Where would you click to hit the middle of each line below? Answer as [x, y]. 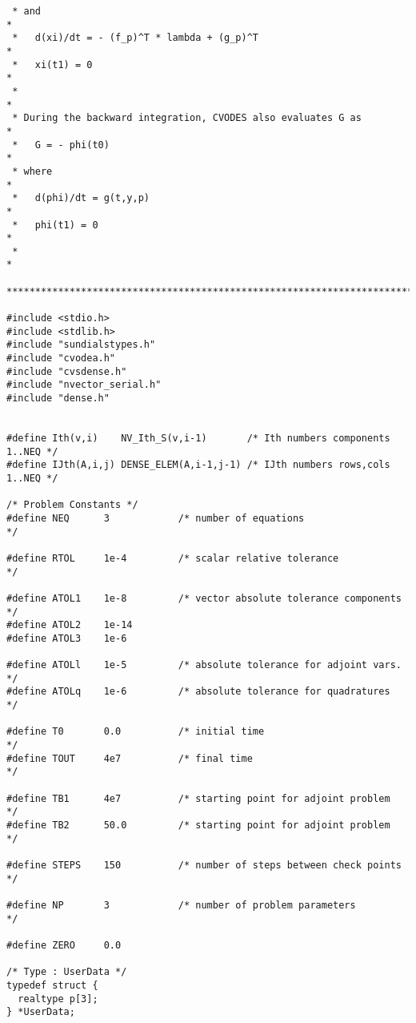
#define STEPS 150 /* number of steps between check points [204, 865]
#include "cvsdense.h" [67, 371]
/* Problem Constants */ [72, 505]
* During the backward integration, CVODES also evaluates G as [187, 118]
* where [32, 171]
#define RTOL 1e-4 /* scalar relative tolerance [173, 558]
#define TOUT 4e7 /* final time [130, 758]
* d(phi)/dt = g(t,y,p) [81, 198]
